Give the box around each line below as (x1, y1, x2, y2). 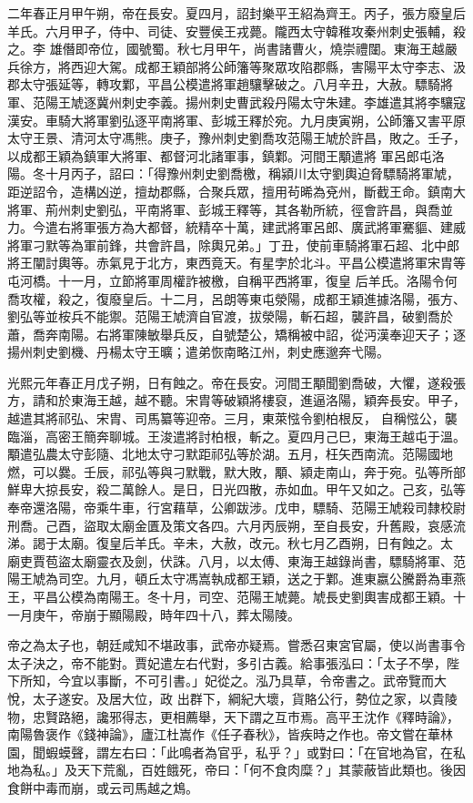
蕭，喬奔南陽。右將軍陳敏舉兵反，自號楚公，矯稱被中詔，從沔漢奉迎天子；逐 (7, 324, 466, 343)
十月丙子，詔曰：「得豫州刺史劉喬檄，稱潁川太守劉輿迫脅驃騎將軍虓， (45, 164, 459, 183)
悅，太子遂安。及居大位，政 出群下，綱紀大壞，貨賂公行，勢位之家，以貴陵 (7, 688, 458, 707)
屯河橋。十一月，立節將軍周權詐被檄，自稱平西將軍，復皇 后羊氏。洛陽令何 (7, 270, 458, 290)
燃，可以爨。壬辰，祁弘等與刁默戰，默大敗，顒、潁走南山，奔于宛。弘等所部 (7, 462, 466, 481)
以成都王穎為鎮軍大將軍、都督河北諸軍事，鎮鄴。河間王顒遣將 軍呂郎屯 (7, 146, 432, 165)
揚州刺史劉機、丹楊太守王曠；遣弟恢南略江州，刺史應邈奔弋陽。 (7, 342, 389, 361)
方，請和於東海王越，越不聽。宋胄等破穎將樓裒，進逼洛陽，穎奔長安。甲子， (7, 391, 466, 410)
